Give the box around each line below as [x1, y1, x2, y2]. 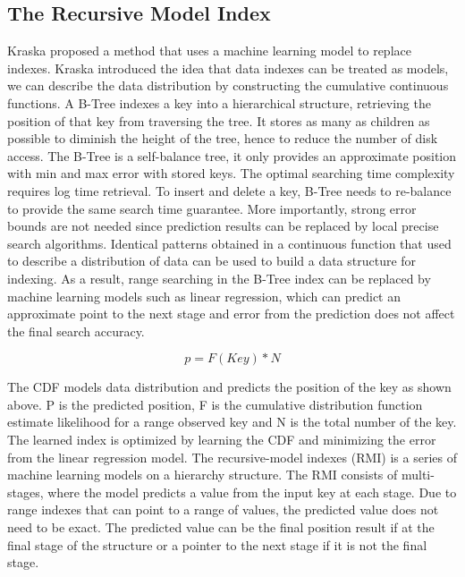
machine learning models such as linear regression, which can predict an [7, 286, 402, 305]
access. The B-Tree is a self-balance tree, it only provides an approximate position [7, 146, 457, 165]
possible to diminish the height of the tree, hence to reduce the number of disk [7, 129, 438, 148]
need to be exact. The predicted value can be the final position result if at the [7, 518, 435, 537]
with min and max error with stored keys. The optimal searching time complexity [7, 164, 455, 182]
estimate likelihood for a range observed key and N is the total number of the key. [7, 412, 457, 431]
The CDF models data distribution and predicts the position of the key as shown [7, 378, 452, 396]
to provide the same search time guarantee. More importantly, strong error [7, 199, 417, 217]
